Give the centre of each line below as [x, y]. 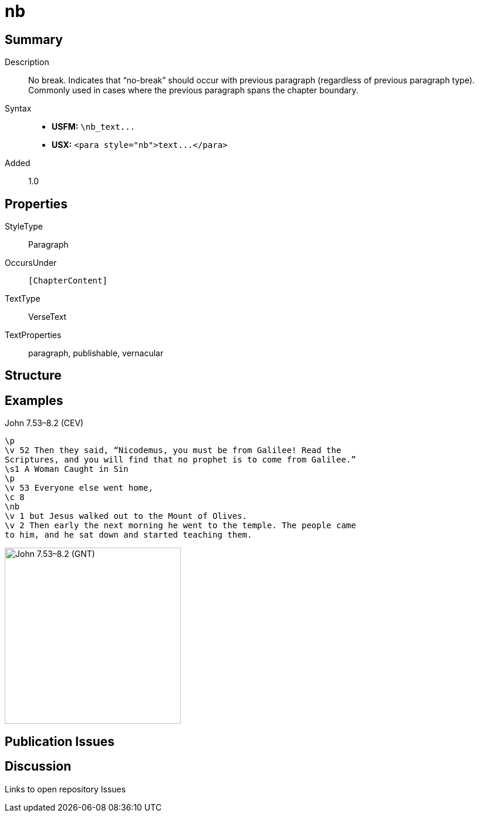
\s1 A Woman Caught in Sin [67, 469]
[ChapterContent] [68, 281]
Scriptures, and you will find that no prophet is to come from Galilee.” [181, 460]
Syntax [18, 109]
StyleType [24, 227]
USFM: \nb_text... [94, 127]
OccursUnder [31, 263]
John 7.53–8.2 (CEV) [44, 423]
